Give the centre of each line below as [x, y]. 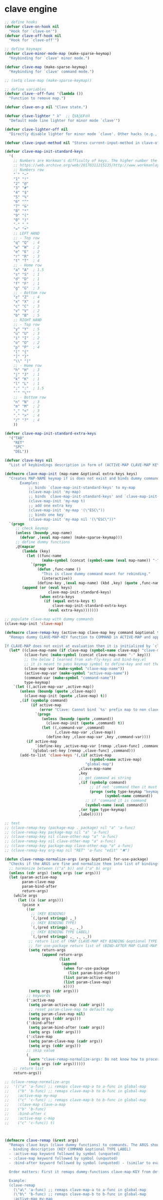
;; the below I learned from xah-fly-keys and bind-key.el [85, 660]
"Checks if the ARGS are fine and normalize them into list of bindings [84, 864]
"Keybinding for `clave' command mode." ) [52, 71]
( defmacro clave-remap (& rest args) [42, 1140]
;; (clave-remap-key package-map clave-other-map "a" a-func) [69, 846]
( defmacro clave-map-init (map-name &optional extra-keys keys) [71, 474]
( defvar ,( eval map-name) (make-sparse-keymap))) [71, 538]
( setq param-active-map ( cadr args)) [67, 1005]
